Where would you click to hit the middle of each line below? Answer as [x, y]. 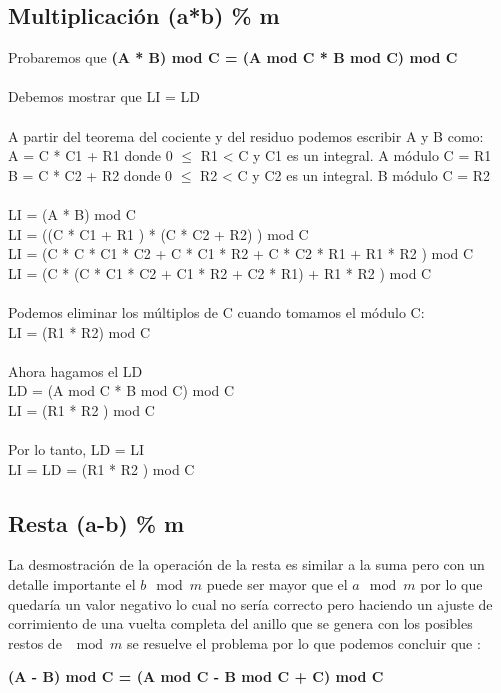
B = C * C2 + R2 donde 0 [90, 174]
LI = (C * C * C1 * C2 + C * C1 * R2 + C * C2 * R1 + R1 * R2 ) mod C [241, 253]
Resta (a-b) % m [96, 522]
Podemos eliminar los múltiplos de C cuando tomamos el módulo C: [216, 311]
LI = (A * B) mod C [72, 213]
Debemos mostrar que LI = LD [104, 96]
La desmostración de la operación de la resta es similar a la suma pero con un [246, 564]
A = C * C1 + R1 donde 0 [90, 155]
